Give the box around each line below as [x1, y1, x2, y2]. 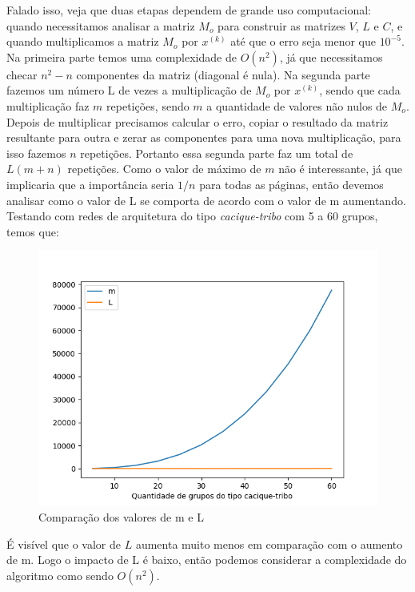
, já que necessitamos [279, 48, 383, 65]
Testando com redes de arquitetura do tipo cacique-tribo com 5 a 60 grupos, [6, 207, 378, 224]
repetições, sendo [106, 97, 190, 114]
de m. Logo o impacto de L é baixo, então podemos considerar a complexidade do [6, 551, 407, 568]
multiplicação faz [6, 97, 90, 114]
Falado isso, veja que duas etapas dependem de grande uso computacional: [6, 2, 372, 18]
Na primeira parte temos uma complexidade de [6, 48, 237, 65]
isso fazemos [6, 144, 66, 161]
